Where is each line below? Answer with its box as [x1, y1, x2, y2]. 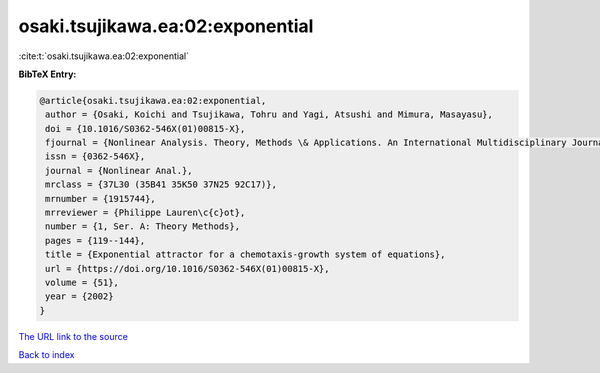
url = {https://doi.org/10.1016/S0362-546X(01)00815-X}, [45, 263, 330, 274]
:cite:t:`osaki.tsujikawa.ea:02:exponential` [18, 50, 190, 62]
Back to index [18, 349, 75, 361]
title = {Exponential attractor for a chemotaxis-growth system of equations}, [45, 249, 446, 260]
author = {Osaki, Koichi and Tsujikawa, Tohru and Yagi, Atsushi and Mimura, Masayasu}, [45, 109, 494, 120]
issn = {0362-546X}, [45, 151, 146, 162]
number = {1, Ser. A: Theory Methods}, [45, 221, 240, 232]
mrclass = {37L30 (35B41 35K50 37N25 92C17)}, [45, 179, 277, 190]
